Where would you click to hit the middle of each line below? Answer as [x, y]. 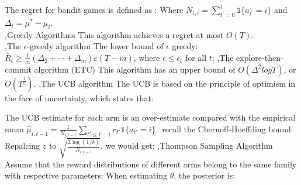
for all [196, 57]
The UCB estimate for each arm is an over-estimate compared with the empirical [150, 117]
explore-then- [260, 57]
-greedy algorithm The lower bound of [95, 46]
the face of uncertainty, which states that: [79, 97]
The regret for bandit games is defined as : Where [94, 9]
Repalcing [23, 145]
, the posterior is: [205, 175]
